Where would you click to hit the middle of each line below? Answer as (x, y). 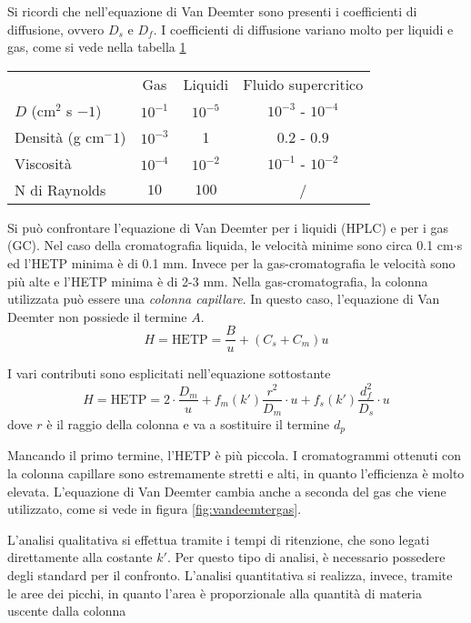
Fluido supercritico (303, 84)
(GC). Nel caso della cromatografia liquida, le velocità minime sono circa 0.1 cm (230, 245)
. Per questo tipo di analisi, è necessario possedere (306, 557)
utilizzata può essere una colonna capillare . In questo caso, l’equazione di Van (224, 299)
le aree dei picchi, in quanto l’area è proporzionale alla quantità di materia (215, 593)
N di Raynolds (60, 189)
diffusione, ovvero (56, 29)
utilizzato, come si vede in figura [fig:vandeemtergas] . (155, 509)
